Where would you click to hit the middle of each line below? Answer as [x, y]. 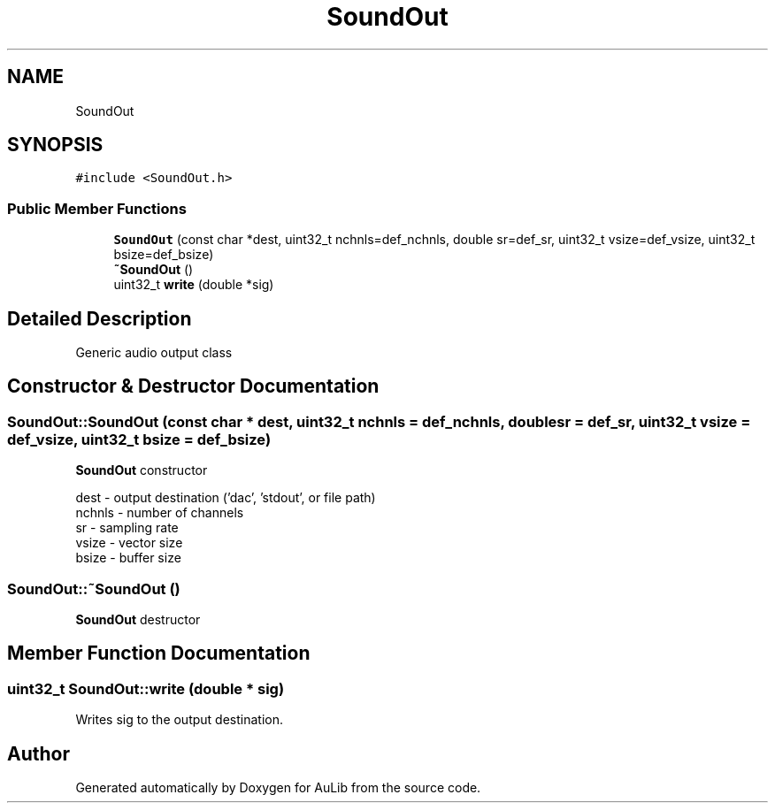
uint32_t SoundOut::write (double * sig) [146, 688]
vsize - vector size [129, 543]
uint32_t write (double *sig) [194, 285]
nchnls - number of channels [160, 513]
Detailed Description [100, 318]
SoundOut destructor [138, 619]
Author [38, 753]
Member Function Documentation [159, 653]
